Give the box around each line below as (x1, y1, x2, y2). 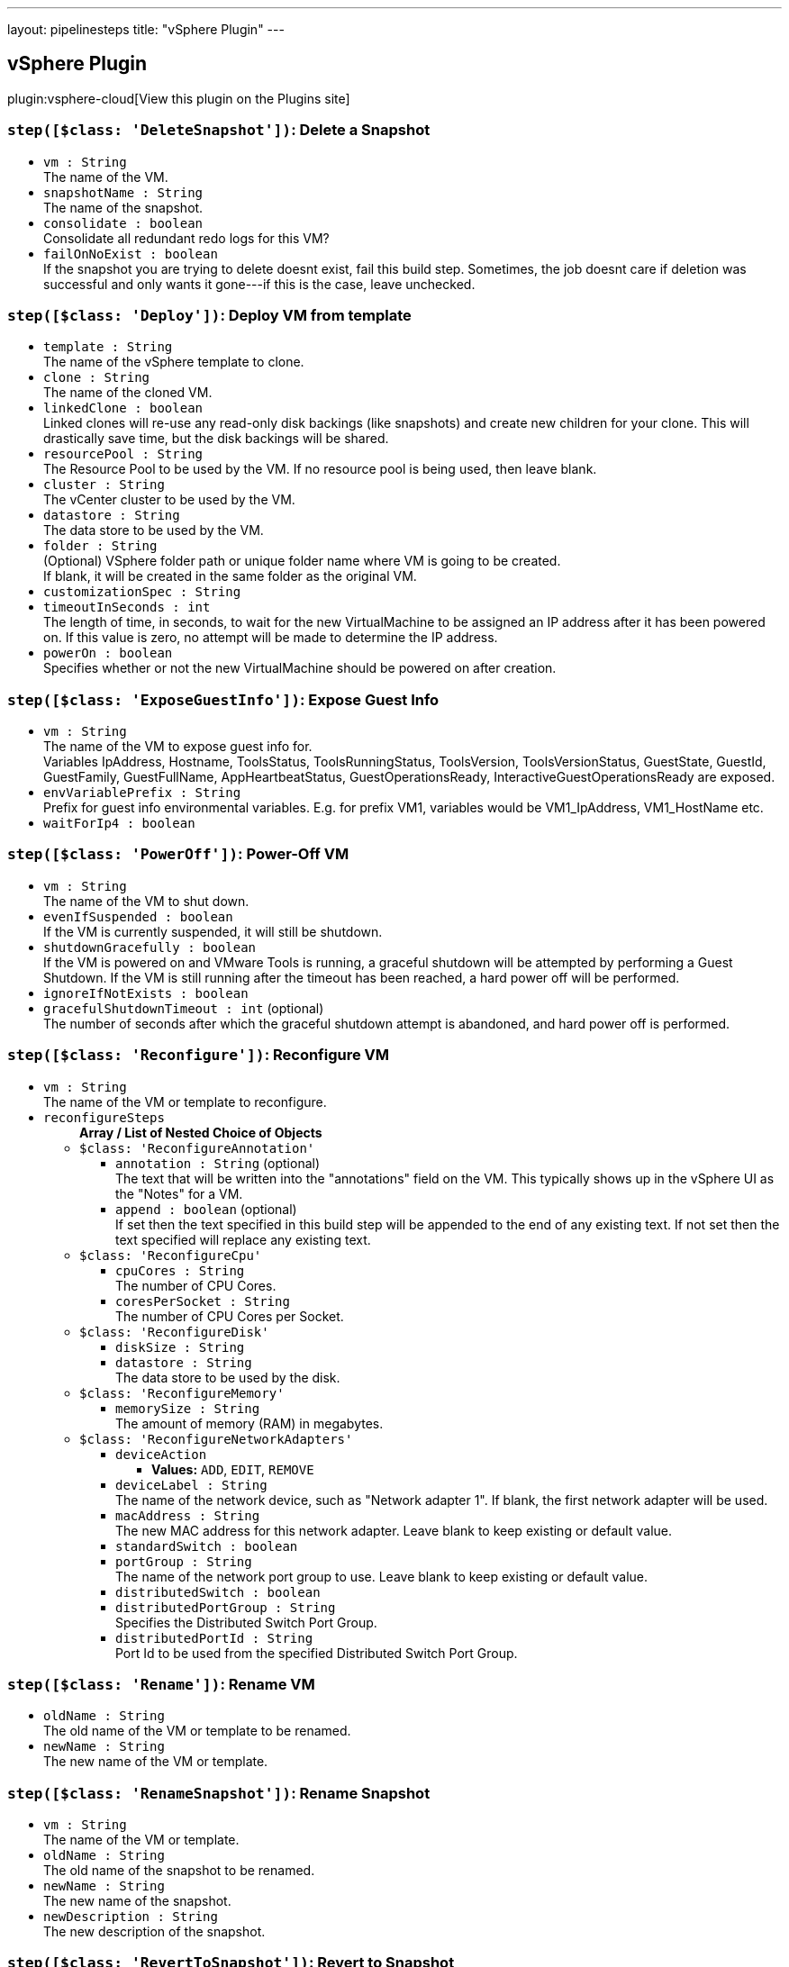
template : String (43, 340, 173, 355)
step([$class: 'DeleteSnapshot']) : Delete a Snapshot (7, 121, 431, 140)
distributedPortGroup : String (115, 1600, 336, 1615)
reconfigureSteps (43, 1110, 165, 1125)
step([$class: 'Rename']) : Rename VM (7, 1674, 315, 1693)
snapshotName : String (43, 185, 204, 200)
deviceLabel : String (115, 1477, 268, 1492)
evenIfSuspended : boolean (43, 909, 233, 924)
